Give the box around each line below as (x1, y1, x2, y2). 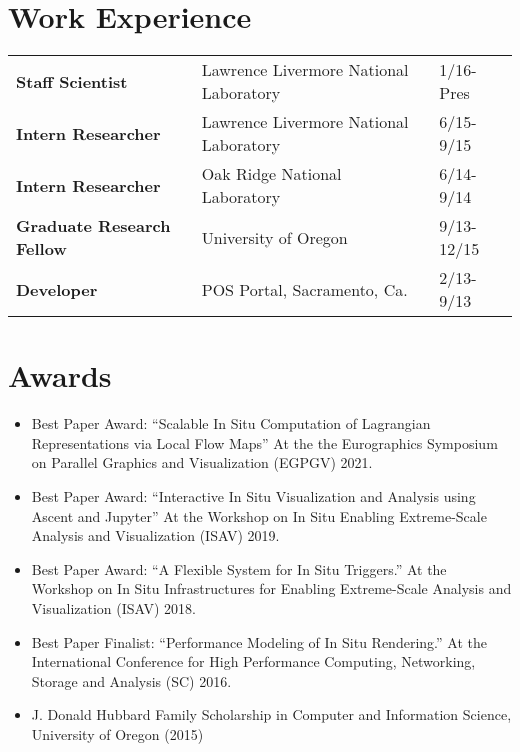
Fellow (16, 237, 67, 261)
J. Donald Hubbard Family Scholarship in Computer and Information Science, (31, 704, 512, 725)
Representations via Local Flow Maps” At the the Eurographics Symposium (31, 432, 498, 453)
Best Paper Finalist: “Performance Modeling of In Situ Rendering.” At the (31, 631, 487, 652)
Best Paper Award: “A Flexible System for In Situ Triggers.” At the (31, 558, 447, 579)
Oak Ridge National (201, 162, 342, 186)
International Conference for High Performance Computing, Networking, (31, 651, 476, 672)
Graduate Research (16, 214, 171, 238)
